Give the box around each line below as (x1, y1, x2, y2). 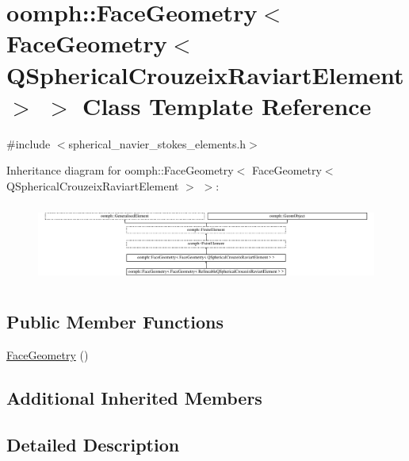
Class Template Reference (82, 89, 372, 121)
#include (6, 135, 51, 152)
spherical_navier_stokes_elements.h (68, 135, 247, 152)
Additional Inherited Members (6, 386, 262, 410)
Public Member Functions (6, 309, 224, 334)
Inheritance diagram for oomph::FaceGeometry (6, 162, 234, 179)
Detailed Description (6, 432, 180, 456)
